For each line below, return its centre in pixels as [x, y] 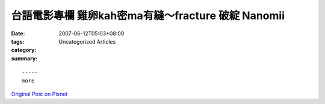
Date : [18, 33]
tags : [18, 41]
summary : [24, 58]
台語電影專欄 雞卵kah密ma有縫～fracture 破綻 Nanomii [148, 16]
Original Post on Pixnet [39, 94]
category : [24, 50]
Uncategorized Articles [87, 41]
